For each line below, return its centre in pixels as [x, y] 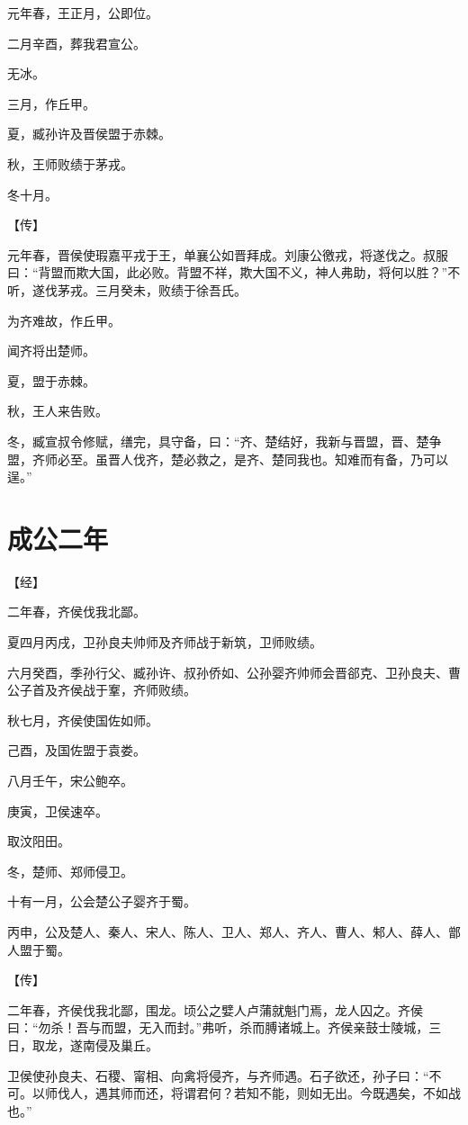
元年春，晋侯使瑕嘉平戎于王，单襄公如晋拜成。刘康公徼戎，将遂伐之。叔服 [228, 254]
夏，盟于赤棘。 [51, 380]
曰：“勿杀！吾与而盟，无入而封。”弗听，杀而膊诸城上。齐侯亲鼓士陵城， [218, 1027]
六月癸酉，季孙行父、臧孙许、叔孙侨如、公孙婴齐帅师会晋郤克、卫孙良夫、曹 [234, 672]
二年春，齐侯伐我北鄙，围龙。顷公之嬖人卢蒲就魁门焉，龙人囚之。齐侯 [215, 1009]
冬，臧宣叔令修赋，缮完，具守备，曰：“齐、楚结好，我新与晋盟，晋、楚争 [225, 441]
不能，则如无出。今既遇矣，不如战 [360, 1093]
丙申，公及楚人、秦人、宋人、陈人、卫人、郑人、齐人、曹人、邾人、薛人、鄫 [234, 931]
